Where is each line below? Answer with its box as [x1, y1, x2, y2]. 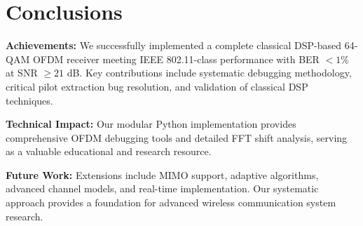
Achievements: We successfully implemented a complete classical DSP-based [6, 38, 342, 53]
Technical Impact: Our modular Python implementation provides [6, 117, 296, 131]
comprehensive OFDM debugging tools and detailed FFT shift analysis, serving [6, 130, 348, 145]
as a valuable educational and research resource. [6, 144, 212, 159]
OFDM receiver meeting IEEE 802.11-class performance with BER [32, 51, 320, 66]
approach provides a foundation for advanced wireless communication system [6, 195, 336, 210]
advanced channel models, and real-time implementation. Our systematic [6, 181, 319, 196]
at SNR [6, 65, 38, 80]
